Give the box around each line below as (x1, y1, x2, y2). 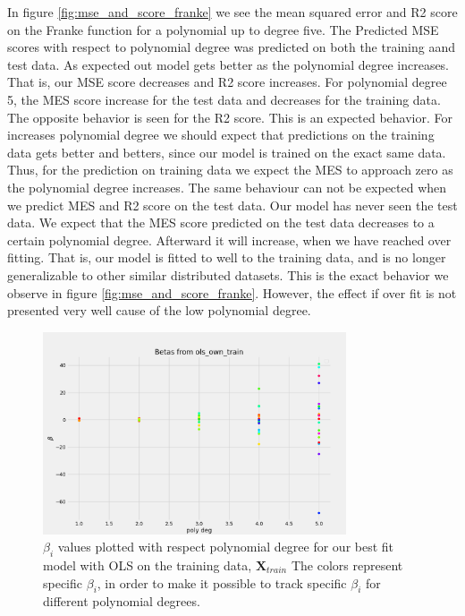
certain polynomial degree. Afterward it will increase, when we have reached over (7, 230, 452, 249)
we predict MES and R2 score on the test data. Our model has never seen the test (7, 195, 458, 214)
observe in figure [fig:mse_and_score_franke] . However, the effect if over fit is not (7, 283, 457, 302)
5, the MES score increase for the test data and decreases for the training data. (7, 90, 441, 108)
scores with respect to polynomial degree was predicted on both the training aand (7, 38, 456, 56)
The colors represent (291, 555, 403, 574)
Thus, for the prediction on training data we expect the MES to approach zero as (7, 160, 453, 179)
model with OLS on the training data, (43, 555, 252, 574)
